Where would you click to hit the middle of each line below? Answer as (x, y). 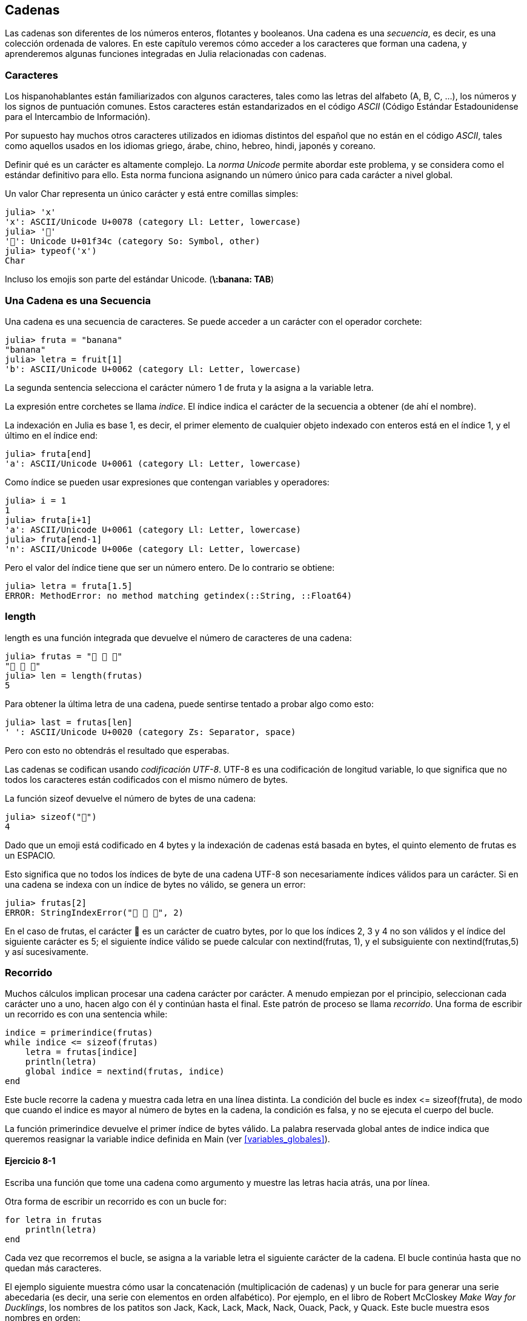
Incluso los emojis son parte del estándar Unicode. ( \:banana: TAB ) (140, 279)
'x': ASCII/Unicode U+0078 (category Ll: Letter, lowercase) (153, 222)
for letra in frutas (54, 1220)
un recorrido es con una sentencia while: (86, 1014)
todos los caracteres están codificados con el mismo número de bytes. (147, 779)
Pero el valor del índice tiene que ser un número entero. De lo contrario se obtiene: (170, 567)
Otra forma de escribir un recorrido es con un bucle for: (116, 1201)
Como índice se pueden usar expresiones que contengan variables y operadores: (167, 482)
